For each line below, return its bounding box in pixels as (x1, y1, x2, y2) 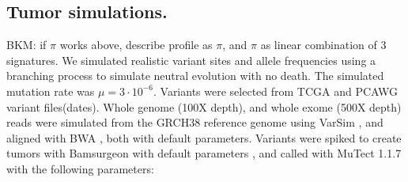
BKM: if (6, 36, 47, 53)
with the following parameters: (6, 160, 154, 176)
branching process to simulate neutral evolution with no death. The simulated (6, 67, 384, 84)
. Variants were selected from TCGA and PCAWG (153, 82, 399, 99)
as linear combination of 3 (260, 36, 387, 53)
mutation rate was (6, 82, 95, 99)
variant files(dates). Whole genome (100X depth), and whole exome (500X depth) (6, 98, 402, 115)
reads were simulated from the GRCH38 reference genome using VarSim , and (6, 114, 383, 131)
